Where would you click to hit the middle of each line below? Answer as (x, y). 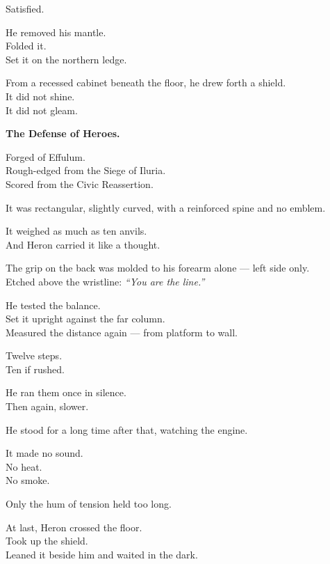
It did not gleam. (42, 110)
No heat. (24, 466)
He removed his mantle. (56, 32)
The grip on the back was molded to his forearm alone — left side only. (158, 268)
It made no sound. (44, 453)
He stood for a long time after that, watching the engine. (127, 429)
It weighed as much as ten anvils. (76, 231)
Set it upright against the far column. (85, 319)
